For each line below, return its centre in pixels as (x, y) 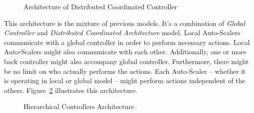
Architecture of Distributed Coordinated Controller (100, 6)
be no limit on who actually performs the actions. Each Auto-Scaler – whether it (125, 71)
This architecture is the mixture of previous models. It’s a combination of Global (125, 23)
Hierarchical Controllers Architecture (79, 106)
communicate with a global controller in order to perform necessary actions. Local (127, 42)
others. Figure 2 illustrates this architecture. (71, 90)
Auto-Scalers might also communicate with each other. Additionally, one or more (125, 52)
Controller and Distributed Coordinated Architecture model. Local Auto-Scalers (122, 33)
